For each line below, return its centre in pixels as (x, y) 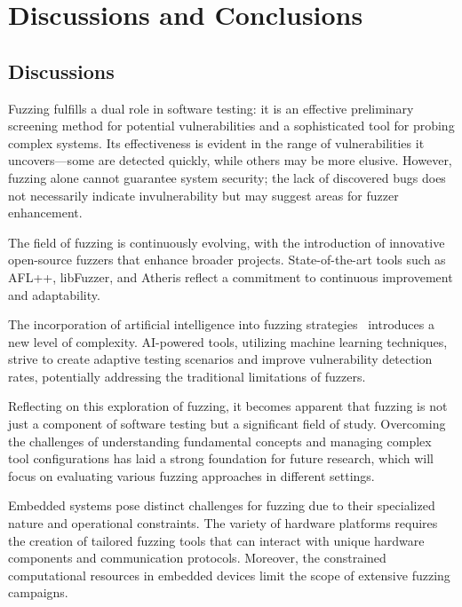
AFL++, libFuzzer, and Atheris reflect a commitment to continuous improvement (231, 276)
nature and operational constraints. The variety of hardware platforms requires (223, 523)
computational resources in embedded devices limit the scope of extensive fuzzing (229, 575)
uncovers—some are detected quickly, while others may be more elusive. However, (230, 160)
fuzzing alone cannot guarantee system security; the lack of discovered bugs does (227, 177)
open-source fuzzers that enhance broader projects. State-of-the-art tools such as (227, 260)
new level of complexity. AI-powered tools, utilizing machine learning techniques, (228, 341)
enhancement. (45, 213)
